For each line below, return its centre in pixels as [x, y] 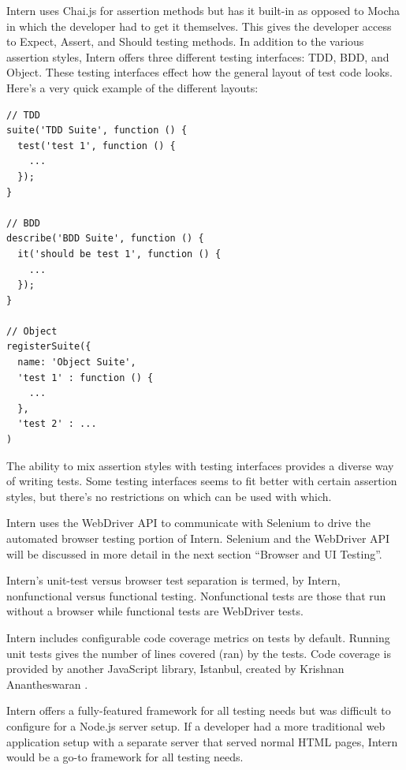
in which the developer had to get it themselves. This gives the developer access [199, 26]
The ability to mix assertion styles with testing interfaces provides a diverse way [200, 465]
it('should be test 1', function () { [119, 254]
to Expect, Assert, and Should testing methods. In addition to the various [185, 41]
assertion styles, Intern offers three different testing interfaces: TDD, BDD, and [198, 56]
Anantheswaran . [47, 684]
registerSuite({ [49, 347]
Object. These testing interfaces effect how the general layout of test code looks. [199, 72]
